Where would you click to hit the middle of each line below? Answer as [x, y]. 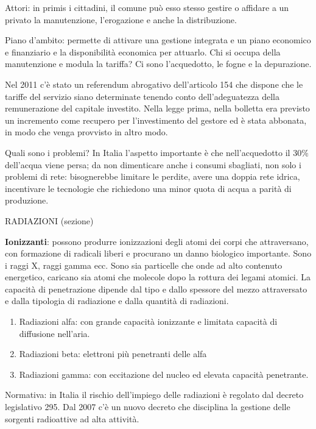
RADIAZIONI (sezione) [49, 220]
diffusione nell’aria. [54, 333]
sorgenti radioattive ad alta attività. [72, 418]
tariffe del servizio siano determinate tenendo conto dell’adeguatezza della [142, 96]
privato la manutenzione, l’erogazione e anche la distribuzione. [121, 19]
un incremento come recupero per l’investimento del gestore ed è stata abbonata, [156, 120]
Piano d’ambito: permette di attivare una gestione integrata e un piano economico [158, 40]
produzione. [27, 200]
